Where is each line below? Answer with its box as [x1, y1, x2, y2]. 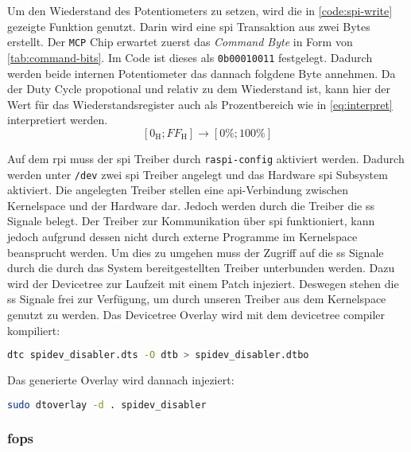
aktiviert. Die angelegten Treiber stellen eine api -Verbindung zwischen [7, 181, 349, 198]
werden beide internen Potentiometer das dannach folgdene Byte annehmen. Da [7, 64, 396, 81]
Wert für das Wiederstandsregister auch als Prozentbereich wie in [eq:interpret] [7, 95, 393, 112]
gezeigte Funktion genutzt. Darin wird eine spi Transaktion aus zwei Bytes [7, 18, 370, 34]
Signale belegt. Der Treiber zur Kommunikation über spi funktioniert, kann [7, 212, 375, 229]
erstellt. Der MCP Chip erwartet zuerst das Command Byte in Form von [7, 33, 353, 50]
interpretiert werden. [7, 111, 108, 128]
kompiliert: [7, 321, 60, 338]
